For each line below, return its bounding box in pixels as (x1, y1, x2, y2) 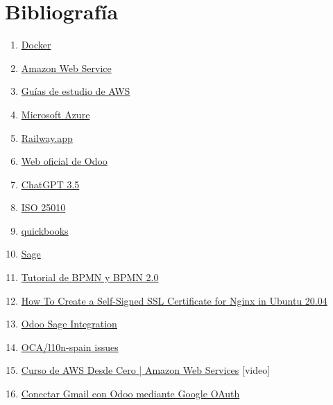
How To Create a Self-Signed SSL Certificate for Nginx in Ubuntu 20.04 (21, 293, 327, 307)
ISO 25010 (21, 200, 66, 215)
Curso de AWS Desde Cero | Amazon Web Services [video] (21, 363, 271, 377)
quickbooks (21, 223, 69, 237)
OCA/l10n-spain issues (21, 339, 119, 354)
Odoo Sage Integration (21, 316, 117, 331)
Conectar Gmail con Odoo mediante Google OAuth (21, 386, 240, 401)
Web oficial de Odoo (21, 154, 108, 168)
